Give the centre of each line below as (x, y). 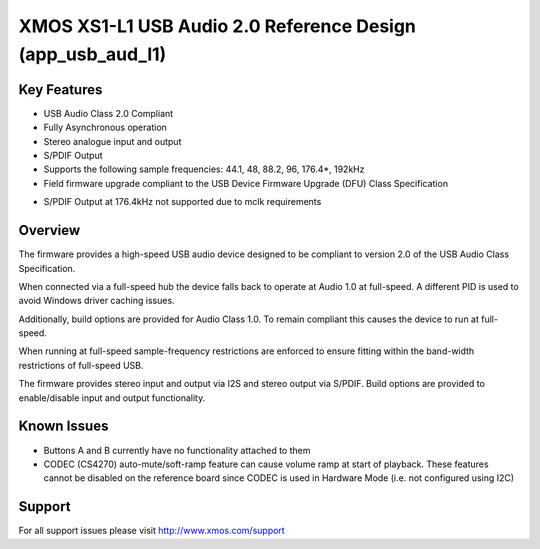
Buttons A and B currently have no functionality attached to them (177, 450)
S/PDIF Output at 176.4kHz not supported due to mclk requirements (182, 202)
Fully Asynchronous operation (105, 127)
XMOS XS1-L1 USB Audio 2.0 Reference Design (217, 26)
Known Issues (63, 426)
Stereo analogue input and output (112, 141)
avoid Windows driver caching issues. (96, 301)
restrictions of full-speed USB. (81, 365)
